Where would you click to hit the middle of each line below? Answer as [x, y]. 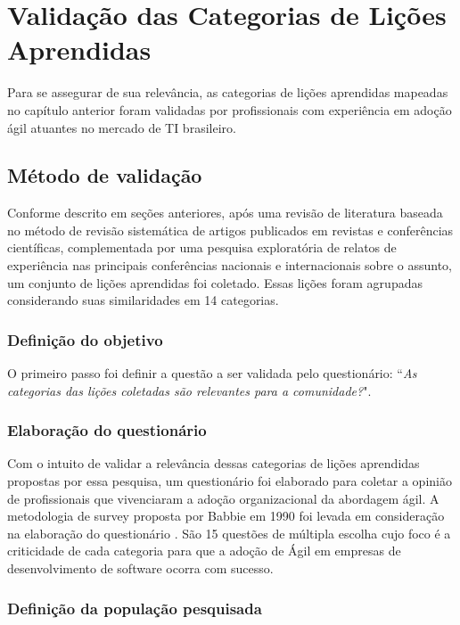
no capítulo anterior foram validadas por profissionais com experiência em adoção [230, 109]
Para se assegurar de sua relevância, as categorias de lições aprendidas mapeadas [228, 92]
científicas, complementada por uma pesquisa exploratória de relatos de [202, 247]
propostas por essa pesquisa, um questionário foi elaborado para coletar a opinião [230, 481]
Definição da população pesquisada [135, 608]
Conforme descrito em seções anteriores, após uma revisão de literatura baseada [225, 213]
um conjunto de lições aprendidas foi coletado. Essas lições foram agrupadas [215, 282]
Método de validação [105, 175]
